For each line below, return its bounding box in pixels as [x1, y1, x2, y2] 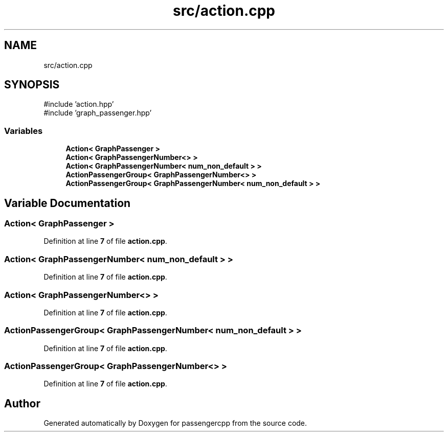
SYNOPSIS [4, 78, 60, 91]
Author [4, 397, 40, 410]
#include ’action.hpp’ [43, 100, 114, 109]
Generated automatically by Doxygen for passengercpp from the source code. [43, 419, 307, 428]
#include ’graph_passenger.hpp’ [43, 108, 152, 118]
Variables [4, 125, 43, 136]
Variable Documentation [4, 196, 131, 210]
